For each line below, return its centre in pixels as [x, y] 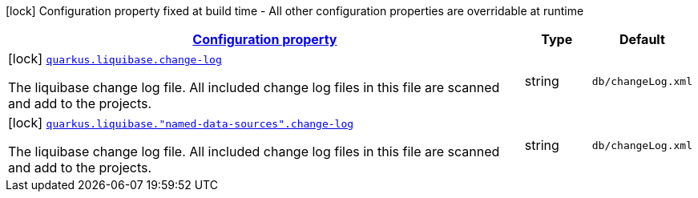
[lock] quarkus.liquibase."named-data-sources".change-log [181, 123]
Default [642, 39]
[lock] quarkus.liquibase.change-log [115, 59]
